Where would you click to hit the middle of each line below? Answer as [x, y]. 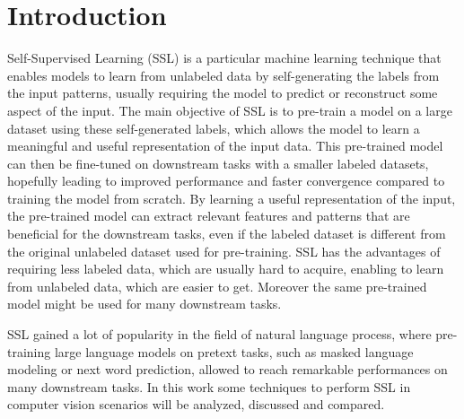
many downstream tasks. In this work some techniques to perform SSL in [209, 386]
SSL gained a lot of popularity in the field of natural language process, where [219, 334]
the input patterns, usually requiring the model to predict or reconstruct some [223, 93]
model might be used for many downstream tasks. [144, 304]
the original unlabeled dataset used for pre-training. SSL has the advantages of [224, 251]
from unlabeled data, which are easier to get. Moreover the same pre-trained [217, 286]
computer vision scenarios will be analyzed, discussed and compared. [196, 404]
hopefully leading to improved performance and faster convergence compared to [226, 181]
